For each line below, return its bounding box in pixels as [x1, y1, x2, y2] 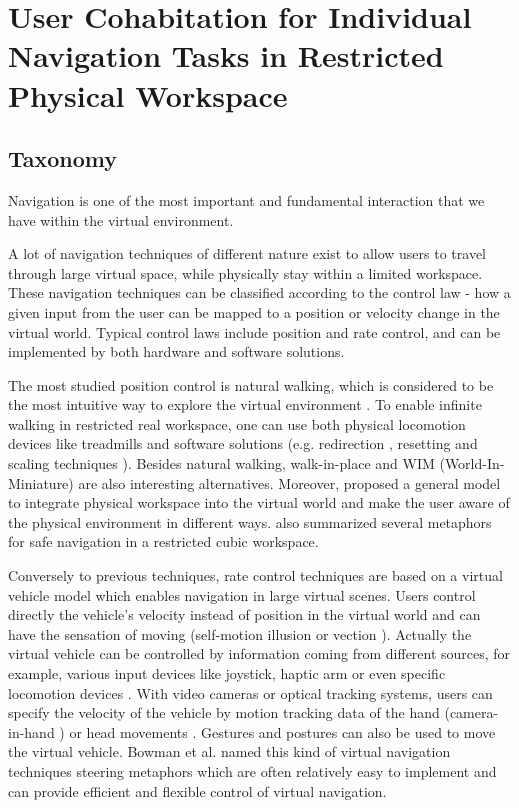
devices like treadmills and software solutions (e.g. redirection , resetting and [8, 433, 478, 454]
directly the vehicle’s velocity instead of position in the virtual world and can [8, 604, 481, 625]
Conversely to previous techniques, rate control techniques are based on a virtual [8, 565, 503, 586]
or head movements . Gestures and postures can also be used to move [69, 721, 496, 742]
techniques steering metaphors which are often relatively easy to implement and [8, 760, 497, 781]
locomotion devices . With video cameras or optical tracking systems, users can [8, 682, 493, 703]
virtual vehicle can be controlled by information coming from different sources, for [8, 643, 511, 664]
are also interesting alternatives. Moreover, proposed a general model [78, 472, 501, 493]
